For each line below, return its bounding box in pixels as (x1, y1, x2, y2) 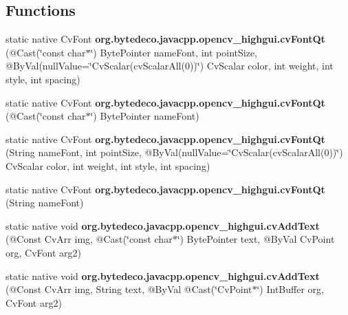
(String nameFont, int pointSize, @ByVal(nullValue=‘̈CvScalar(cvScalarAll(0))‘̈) (6, 145, 343, 160)
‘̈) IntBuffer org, (257, 282, 324, 296)
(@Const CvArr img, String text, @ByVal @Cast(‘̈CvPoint (6, 282, 252, 296)
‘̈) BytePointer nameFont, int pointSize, (90, 45, 258, 59)
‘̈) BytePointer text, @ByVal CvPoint (177, 232, 335, 246)
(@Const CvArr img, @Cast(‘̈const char (6, 232, 173, 246)
